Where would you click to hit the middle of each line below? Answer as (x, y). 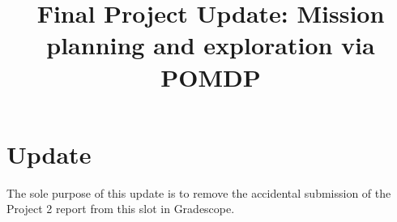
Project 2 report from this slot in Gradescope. (121, 209)
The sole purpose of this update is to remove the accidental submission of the (199, 192)
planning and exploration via (211, 45)
